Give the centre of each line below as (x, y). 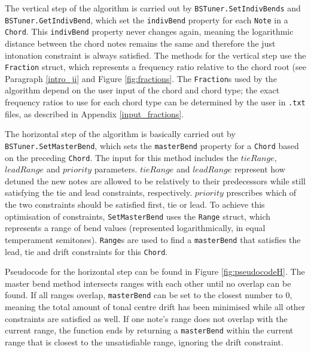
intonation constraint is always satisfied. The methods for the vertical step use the (155, 55)
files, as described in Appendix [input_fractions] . (94, 113)
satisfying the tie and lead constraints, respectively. (99, 192)
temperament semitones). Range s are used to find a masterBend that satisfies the (153, 239)
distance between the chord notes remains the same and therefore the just (140, 43)
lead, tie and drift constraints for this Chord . (86, 251)
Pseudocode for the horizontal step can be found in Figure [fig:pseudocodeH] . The (155, 271)
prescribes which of (261, 192)
